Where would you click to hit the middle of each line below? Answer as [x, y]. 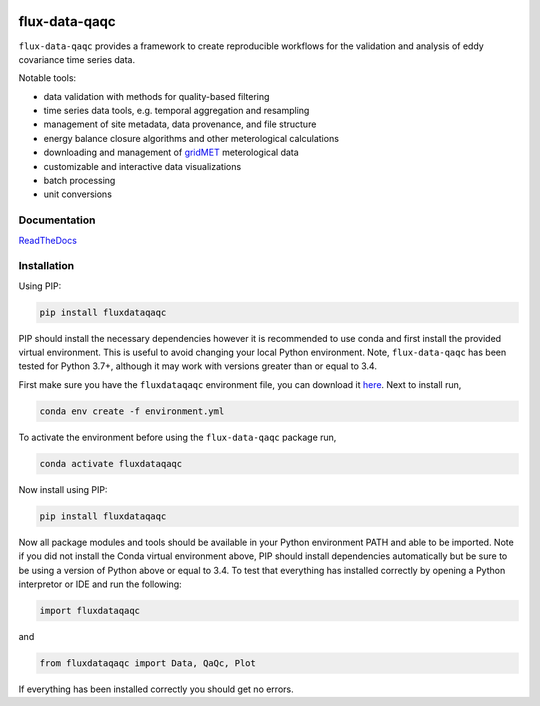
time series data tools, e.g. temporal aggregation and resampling [176, 111]
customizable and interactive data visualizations [142, 166]
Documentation [57, 220]
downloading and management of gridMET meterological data [171, 152]
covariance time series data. [76, 59]
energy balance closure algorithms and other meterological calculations [191, 138]
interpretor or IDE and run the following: [100, 584]
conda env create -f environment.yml [132, 411]
